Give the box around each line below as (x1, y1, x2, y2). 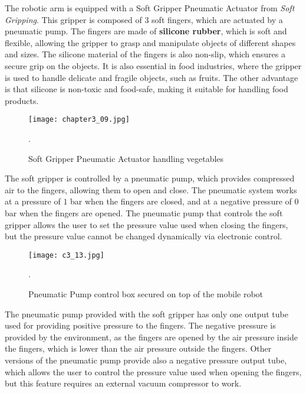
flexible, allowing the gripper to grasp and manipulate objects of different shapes (5, 36, 296, 48)
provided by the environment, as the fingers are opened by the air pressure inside (5, 330, 298, 343)
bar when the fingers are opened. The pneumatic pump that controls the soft (5, 206, 283, 219)
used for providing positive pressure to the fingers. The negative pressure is (5, 319, 276, 332)
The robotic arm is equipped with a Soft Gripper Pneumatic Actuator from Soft (5, 2, 295, 14)
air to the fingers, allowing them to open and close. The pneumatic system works (5, 183, 297, 196)
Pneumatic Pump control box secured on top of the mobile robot (28, 288, 264, 300)
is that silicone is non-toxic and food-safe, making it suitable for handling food (5, 83, 288, 95)
